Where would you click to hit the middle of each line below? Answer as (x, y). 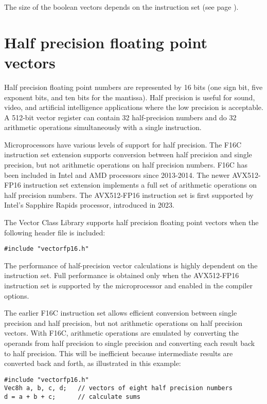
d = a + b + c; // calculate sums (72, 397)
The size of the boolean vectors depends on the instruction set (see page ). (121, 7)
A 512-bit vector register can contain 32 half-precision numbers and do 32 (120, 117)
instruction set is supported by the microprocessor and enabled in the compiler (128, 286)
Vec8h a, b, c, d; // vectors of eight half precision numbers (118, 388)
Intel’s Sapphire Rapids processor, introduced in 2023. (89, 205)
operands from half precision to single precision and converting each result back (130, 343)
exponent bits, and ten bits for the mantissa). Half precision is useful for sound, (130, 97)
